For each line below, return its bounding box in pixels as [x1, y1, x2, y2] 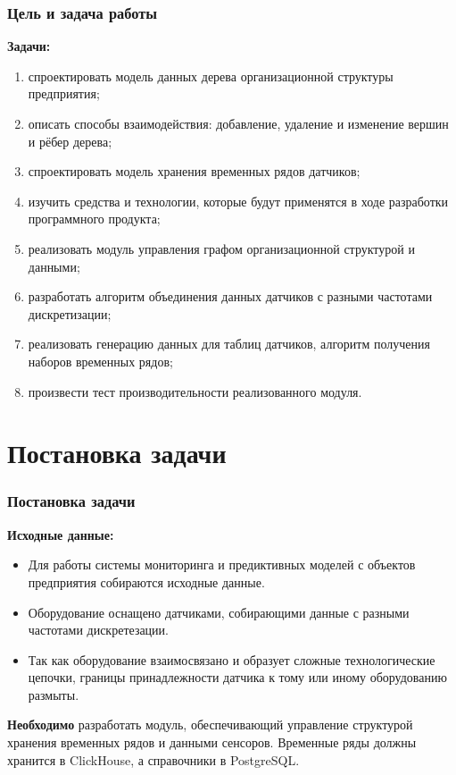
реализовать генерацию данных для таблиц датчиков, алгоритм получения [28, 334, 430, 353]
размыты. [28, 685, 79, 703]
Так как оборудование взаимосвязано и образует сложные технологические [28, 650, 435, 669]
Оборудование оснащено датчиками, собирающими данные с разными [28, 602, 410, 621]
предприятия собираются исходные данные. [28, 572, 265, 591]
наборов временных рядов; [28, 351, 173, 370]
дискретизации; [28, 304, 112, 323]
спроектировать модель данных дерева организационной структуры [28, 66, 394, 85]
